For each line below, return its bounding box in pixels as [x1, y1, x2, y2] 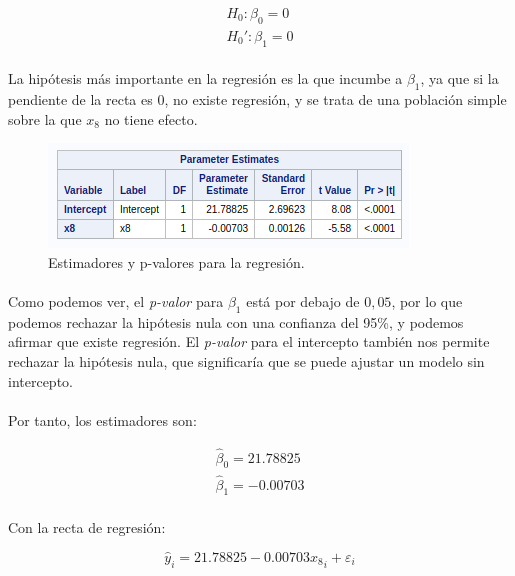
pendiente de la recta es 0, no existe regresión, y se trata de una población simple [8, 89, 507, 110]
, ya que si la [420, 68, 499, 89]
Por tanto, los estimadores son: [8, 409, 197, 430]
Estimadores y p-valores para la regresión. [48, 251, 305, 272]
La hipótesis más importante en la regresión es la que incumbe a [8, 68, 403, 89]
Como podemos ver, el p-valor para [8, 291, 224, 312]
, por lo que [391, 291, 463, 312]
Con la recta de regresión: [8, 517, 166, 538]
